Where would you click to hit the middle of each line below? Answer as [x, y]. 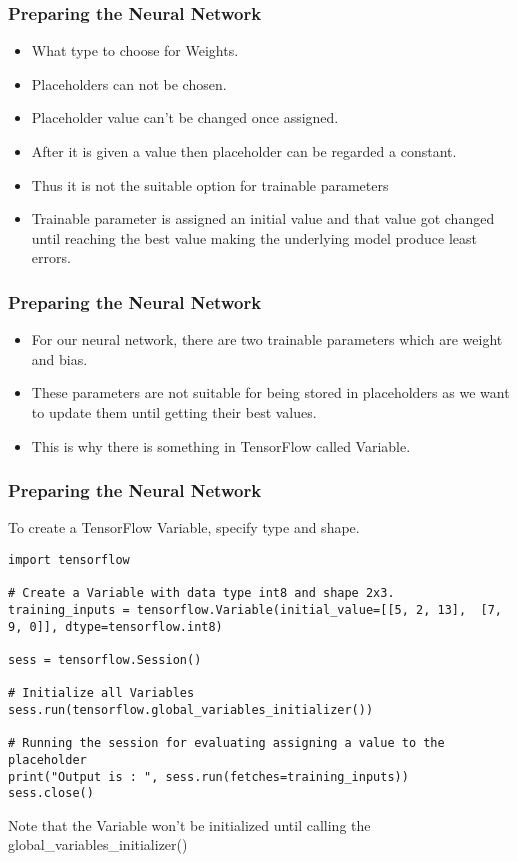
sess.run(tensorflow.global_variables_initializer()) [191, 709]
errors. [51, 257]
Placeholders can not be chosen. [129, 83]
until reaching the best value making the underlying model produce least [254, 237]
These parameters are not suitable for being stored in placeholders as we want [270, 392]
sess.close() [51, 793]
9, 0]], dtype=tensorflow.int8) [115, 626]
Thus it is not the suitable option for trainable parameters [210, 184]
